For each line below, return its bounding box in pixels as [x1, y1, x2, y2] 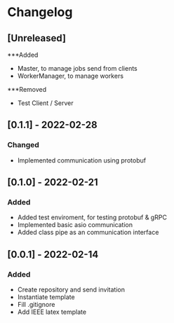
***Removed [7, 85, 47, 93]
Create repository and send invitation [17, 285, 125, 294]
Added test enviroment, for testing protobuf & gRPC [17, 213, 167, 221]
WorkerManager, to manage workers [17, 71, 124, 80]
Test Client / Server [17, 99, 74, 107]
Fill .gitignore [17, 301, 55, 309]
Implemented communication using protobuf [17, 156, 146, 165]
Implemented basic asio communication [17, 221, 133, 229]
